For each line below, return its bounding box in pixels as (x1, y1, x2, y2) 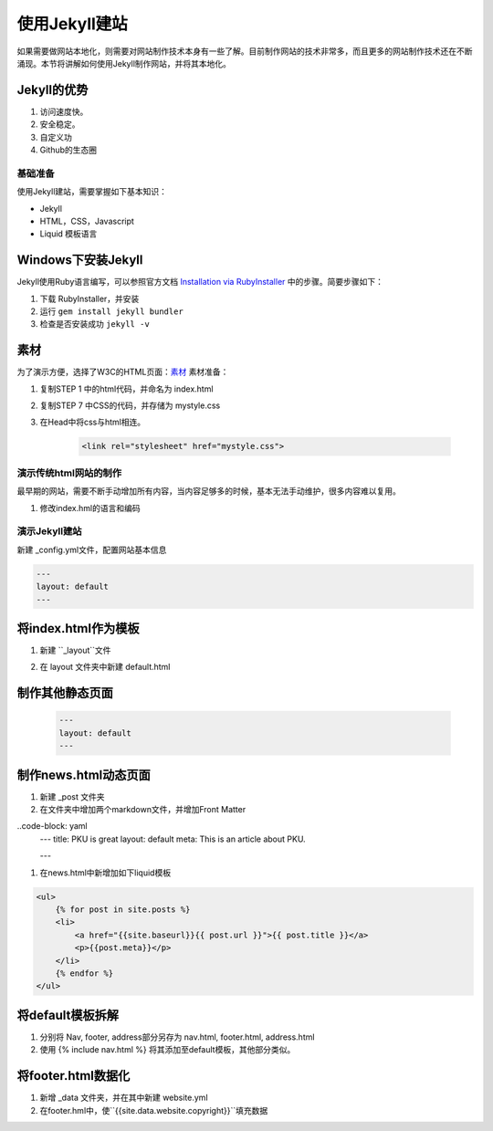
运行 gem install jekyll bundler (39, 306, 184, 317)
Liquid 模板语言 (39, 228, 98, 239)
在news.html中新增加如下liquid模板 (39, 867, 172, 878)
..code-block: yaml (16, 821, 88, 832)
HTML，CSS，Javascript (39, 215, 134, 226)
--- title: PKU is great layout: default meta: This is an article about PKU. (39, 833, 306, 844)
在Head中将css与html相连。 (39, 416, 146, 428)
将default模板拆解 (16, 1007, 119, 1022)
